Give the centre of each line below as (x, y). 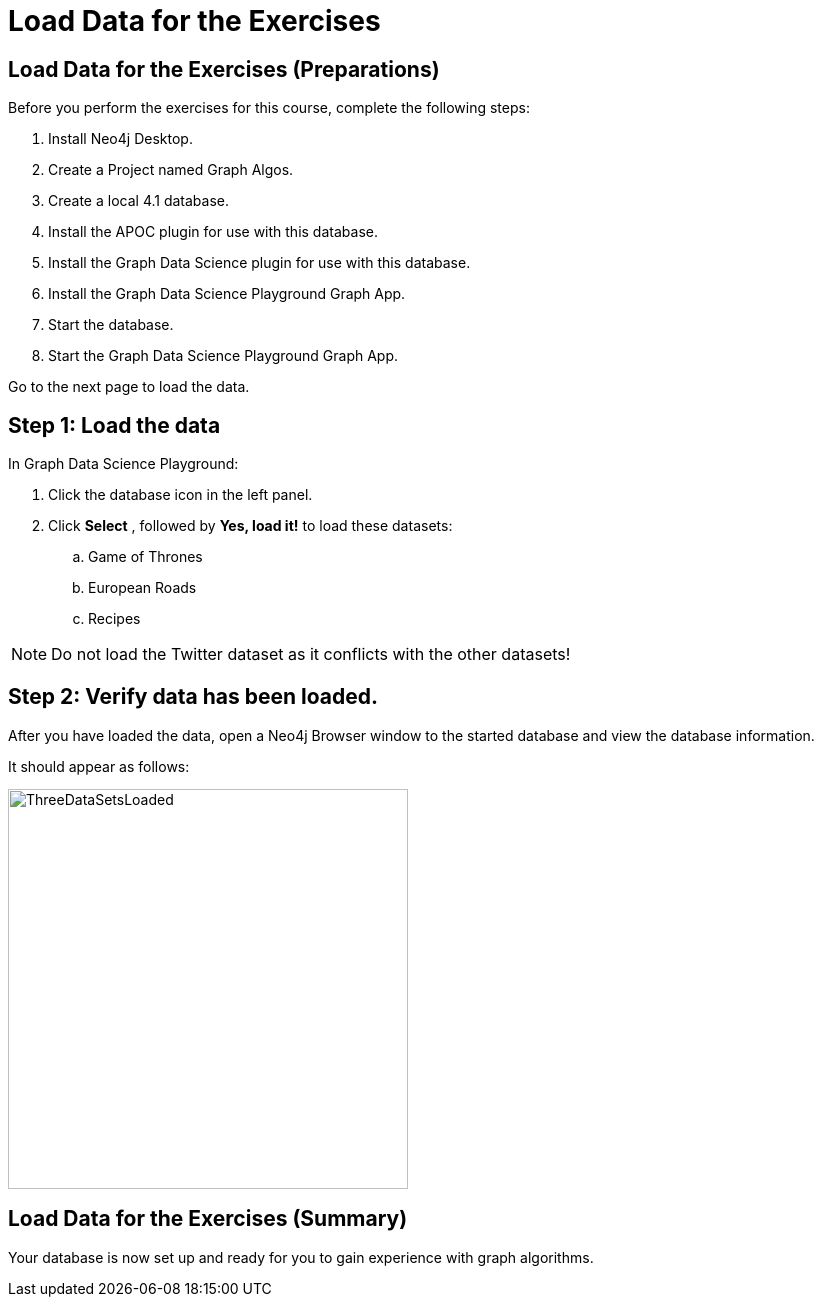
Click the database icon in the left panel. (180, 495)
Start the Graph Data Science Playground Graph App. (223, 356)
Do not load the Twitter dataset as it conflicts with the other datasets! (311, 654)
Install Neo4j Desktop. (120, 139)
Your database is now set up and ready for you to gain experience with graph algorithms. (301, 1257)
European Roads (142, 588)
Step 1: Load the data (114, 425)
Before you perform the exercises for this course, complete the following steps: (269, 108)
